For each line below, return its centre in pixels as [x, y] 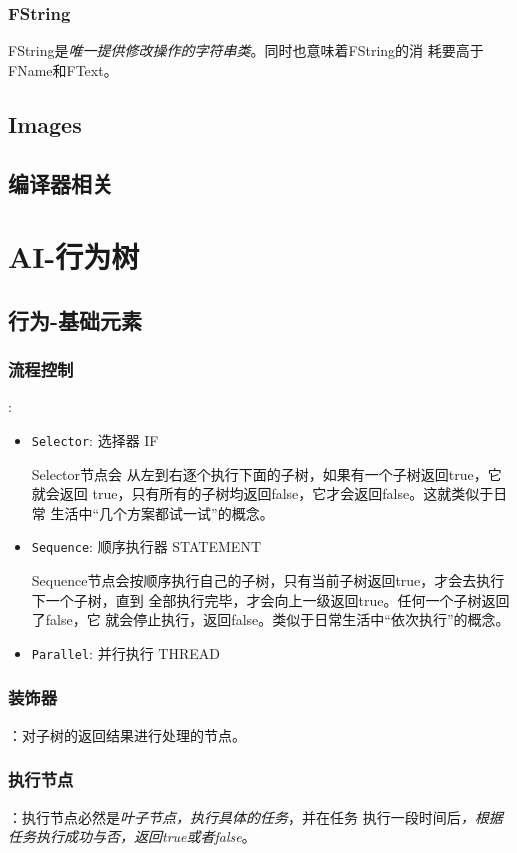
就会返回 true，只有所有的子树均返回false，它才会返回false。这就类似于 [262, 493]
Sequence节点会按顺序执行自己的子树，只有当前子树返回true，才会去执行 [268, 580]
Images [45, 123]
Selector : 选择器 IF [95, 439]
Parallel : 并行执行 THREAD [125, 652]
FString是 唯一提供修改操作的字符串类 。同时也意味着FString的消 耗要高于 [246, 50]
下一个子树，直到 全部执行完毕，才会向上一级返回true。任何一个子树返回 [270, 599]
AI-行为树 [74, 256]
